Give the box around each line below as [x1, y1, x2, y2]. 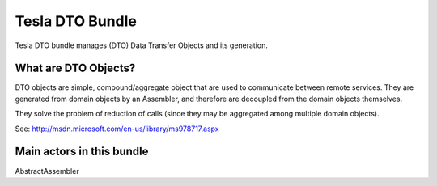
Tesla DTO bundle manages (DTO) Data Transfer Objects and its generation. [15, 40, 269, 50]
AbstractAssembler [15, 166, 80, 175]
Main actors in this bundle [15, 145, 149, 159]
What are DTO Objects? [15, 61, 136, 75]
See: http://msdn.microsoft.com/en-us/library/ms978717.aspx [15, 124, 219, 133]
